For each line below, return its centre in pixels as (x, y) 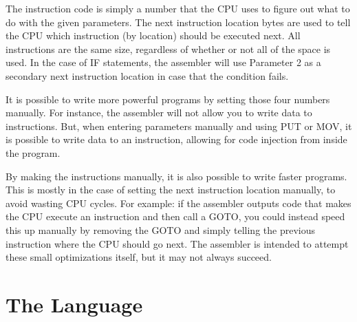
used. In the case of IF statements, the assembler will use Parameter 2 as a (163, 62)
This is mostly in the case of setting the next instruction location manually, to (171, 190)
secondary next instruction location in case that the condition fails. (147, 75)
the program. (33, 152)
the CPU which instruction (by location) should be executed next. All (153, 35)
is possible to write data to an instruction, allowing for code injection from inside (176, 139)
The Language (74, 304)
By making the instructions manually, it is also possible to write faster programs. (176, 176)
